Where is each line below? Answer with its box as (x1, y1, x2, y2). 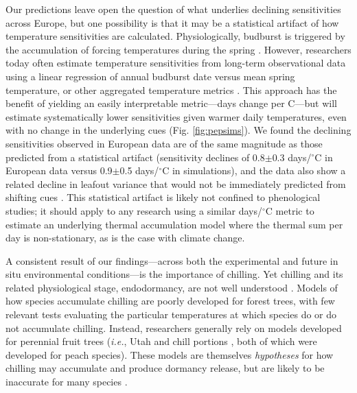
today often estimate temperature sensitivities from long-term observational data (5, 56, 346, 70)
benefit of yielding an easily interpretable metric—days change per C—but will (5, 96, 337, 110)
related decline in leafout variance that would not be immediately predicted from (5, 176, 346, 191)
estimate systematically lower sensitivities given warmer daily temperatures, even (5, 109, 347, 123)
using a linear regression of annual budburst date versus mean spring (5, 69, 295, 83)
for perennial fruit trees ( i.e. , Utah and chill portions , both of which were (5, 334, 317, 348)
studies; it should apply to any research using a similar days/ (5, 203, 262, 217)
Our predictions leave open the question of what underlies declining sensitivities (5, 2, 341, 16)
